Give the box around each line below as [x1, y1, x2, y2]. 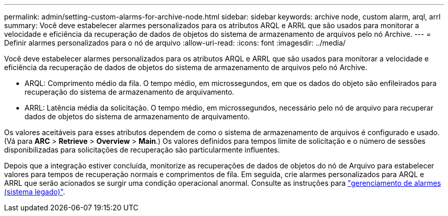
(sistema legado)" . [4, 187, 65, 196]
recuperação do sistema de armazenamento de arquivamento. [25, 88, 234, 96]
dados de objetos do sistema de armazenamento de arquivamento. [25, 112, 250, 121]
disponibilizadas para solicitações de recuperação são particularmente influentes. [4, 145, 280, 154]
